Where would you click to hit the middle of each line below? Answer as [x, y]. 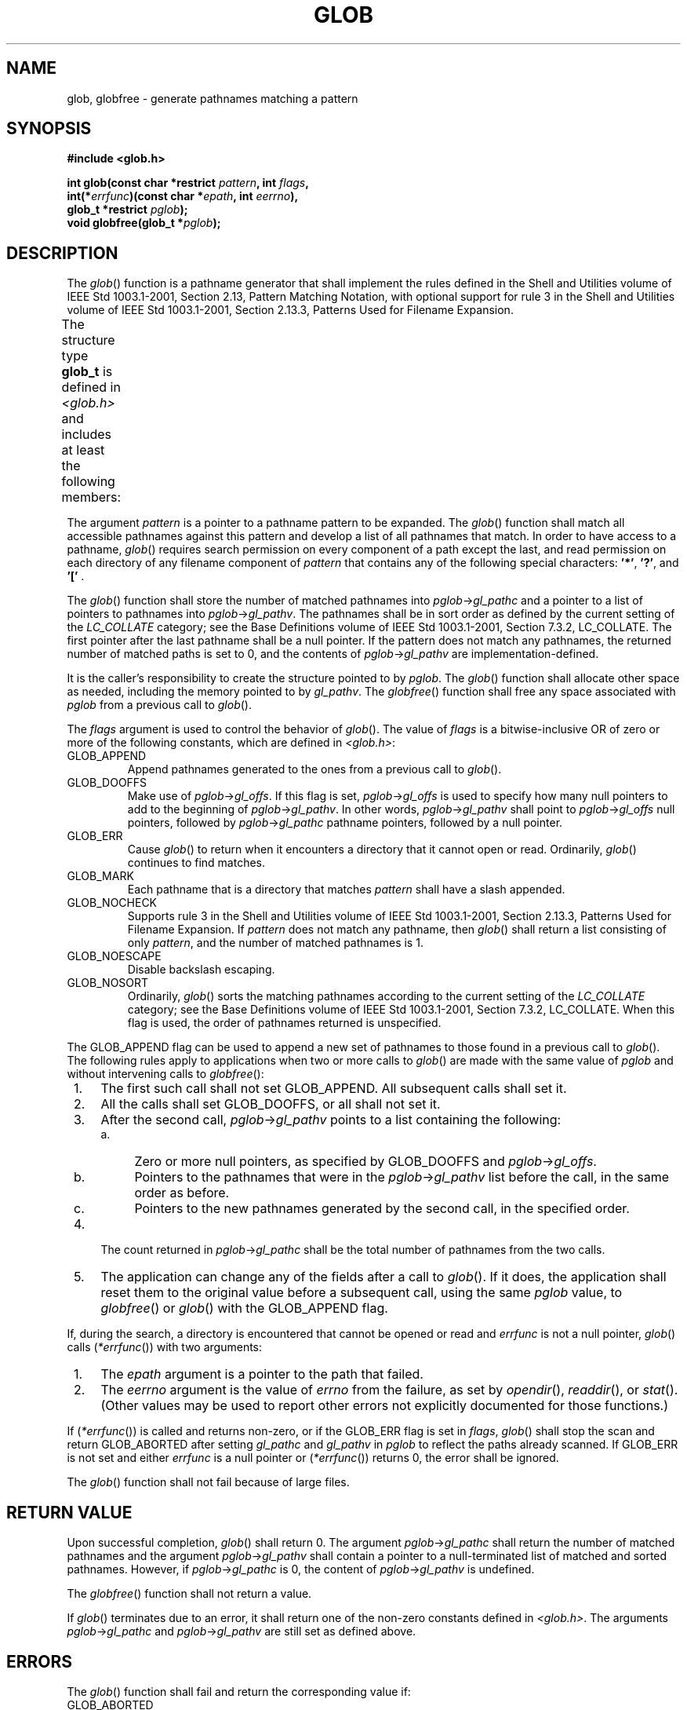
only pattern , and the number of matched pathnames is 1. [275, 943]
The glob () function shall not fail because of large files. [208, 1482]
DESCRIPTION [62, 253]
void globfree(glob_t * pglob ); [144, 223]
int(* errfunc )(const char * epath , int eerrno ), [182, 196]
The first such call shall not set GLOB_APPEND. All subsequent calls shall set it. [334, 1089]
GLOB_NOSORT [108, 983]
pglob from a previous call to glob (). [159, 705]
